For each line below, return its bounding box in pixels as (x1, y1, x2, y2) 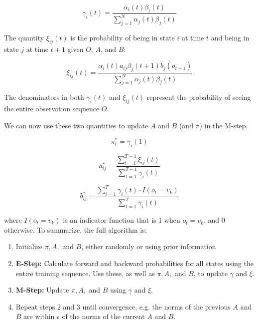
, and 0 (203, 215, 225, 225)
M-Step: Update (15, 285, 69, 295)
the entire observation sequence (4, 103, 100, 114)
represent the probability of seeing (146, 92, 251, 102)
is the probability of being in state (70, 32, 175, 42)
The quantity (4, 32, 44, 42)
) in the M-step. (199, 120, 248, 130)
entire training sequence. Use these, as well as (15, 268, 155, 278)
